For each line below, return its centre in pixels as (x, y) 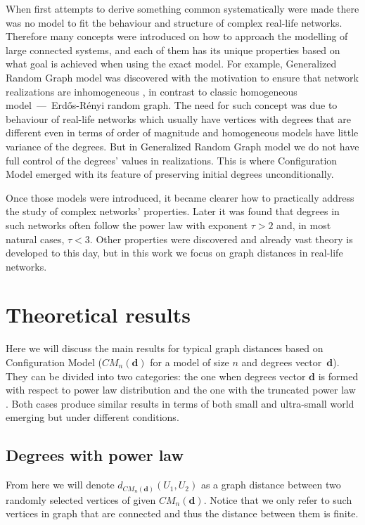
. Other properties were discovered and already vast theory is (221, 239)
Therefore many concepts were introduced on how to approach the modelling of (177, 36)
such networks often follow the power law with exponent (127, 225)
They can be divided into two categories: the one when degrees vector (156, 376)
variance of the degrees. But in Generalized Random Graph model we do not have (182, 146)
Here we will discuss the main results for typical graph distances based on (165, 348)
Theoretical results (98, 315)
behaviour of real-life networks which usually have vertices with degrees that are (178, 118)
